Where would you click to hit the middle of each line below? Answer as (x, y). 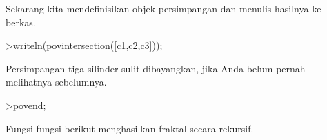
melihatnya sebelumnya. (56, 82)
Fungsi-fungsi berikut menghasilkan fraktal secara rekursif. (130, 128)
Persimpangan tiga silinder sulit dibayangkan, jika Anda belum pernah (156, 68)
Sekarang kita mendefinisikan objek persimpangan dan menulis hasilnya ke (163, 8)
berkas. (21, 22)
